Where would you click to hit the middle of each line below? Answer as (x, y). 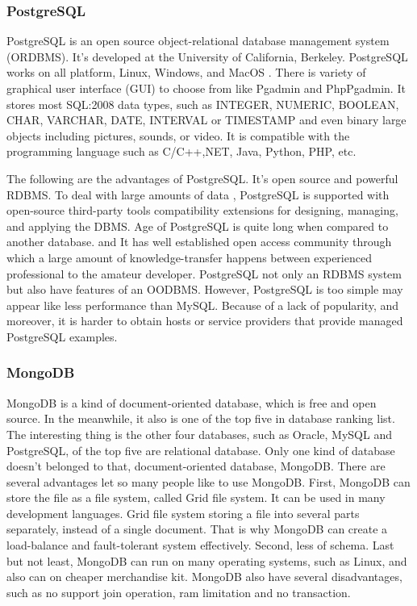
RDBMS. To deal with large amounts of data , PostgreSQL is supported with (198, 194)
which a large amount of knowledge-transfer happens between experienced (189, 257)
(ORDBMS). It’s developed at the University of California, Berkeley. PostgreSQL (207, 56)
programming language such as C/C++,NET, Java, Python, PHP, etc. (181, 151)
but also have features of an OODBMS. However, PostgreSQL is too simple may (205, 289)
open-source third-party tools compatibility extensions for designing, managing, (202, 210)
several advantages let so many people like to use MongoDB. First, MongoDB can (208, 481)
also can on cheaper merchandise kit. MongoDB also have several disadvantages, (204, 577)
